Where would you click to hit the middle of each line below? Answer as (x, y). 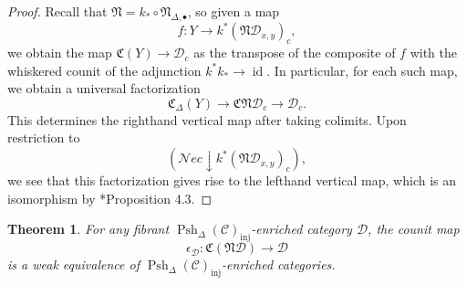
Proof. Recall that (57, 11)
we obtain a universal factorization (104, 88)
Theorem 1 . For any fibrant (88, 229)
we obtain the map (60, 53)
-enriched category (301, 229)
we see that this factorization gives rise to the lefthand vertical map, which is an (232, 180)
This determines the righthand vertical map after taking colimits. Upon (207, 119)
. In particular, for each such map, (362, 70)
